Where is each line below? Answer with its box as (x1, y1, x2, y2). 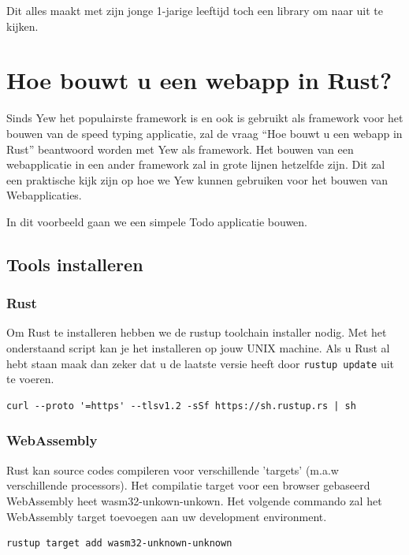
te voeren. (6, 371, 54, 387)
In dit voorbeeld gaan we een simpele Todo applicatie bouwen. (6, 213, 308, 229)
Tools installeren (6, 251, 143, 276)
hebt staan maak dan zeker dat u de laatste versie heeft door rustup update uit (6, 355, 395, 371)
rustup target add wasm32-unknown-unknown (6, 538, 232, 549)
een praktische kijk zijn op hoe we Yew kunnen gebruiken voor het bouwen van (6, 171, 388, 188)
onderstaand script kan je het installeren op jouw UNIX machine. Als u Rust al (6, 340, 390, 356)
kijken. (6, 17, 39, 34)
